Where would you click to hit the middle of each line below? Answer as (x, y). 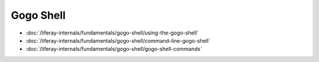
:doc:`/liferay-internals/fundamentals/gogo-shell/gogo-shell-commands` (114, 49)
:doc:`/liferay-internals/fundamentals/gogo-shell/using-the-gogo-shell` (112, 33)
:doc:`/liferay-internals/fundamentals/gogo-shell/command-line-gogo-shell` (118, 40)
